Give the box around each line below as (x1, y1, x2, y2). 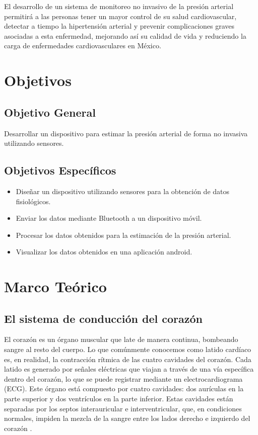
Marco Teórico (4, 276, 107, 297)
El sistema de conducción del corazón (4, 310, 203, 326)
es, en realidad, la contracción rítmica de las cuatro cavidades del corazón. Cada (4, 354, 251, 364)
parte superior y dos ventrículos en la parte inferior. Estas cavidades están (4, 393, 233, 404)
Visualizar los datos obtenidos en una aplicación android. (16, 246, 192, 257)
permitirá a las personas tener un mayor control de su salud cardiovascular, (4, 11, 237, 21)
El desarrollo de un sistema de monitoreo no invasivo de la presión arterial (4, 1, 234, 11)
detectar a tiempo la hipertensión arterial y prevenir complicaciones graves (4, 21, 235, 31)
